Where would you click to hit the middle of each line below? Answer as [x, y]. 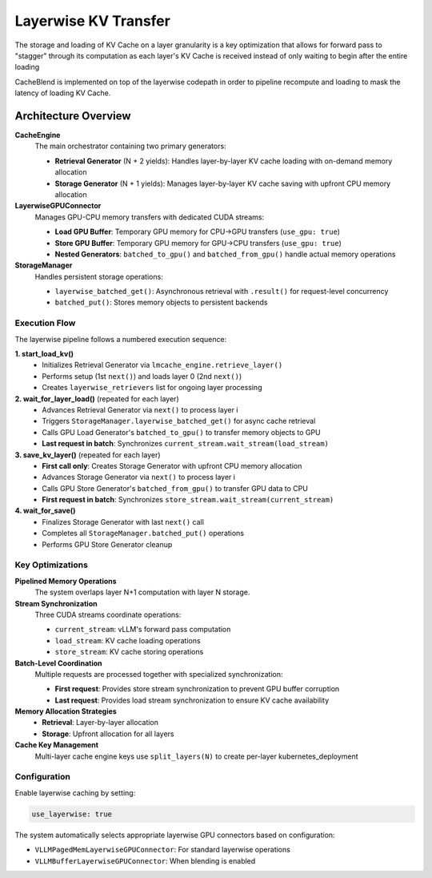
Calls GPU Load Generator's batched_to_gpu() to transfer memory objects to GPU [181, 432]
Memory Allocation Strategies [66, 711]
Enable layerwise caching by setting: [75, 792]
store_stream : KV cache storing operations [129, 652]
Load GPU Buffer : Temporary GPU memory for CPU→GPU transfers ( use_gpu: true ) [197, 232]
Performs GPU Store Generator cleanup [107, 544]
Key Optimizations [51, 565]
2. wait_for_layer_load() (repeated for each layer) [97, 399]
